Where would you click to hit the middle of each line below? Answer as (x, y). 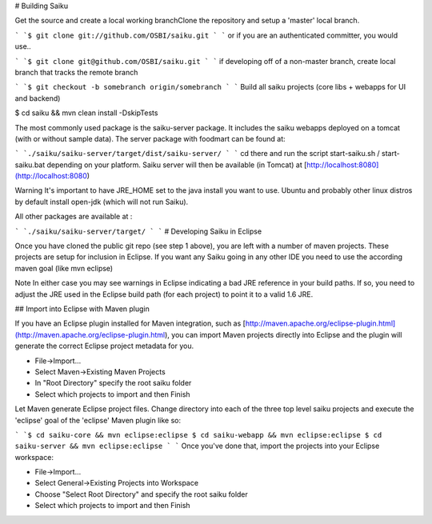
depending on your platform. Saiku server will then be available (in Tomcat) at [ (177, 165)
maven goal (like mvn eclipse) (64, 268)
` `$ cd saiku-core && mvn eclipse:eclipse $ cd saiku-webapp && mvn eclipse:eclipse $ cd (198, 435)
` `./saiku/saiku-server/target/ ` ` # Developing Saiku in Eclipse (138, 231)
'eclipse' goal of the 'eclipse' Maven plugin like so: (98, 420)
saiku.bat (30, 165)
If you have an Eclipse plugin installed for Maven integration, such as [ (130, 323)
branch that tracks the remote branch (76, 72)
